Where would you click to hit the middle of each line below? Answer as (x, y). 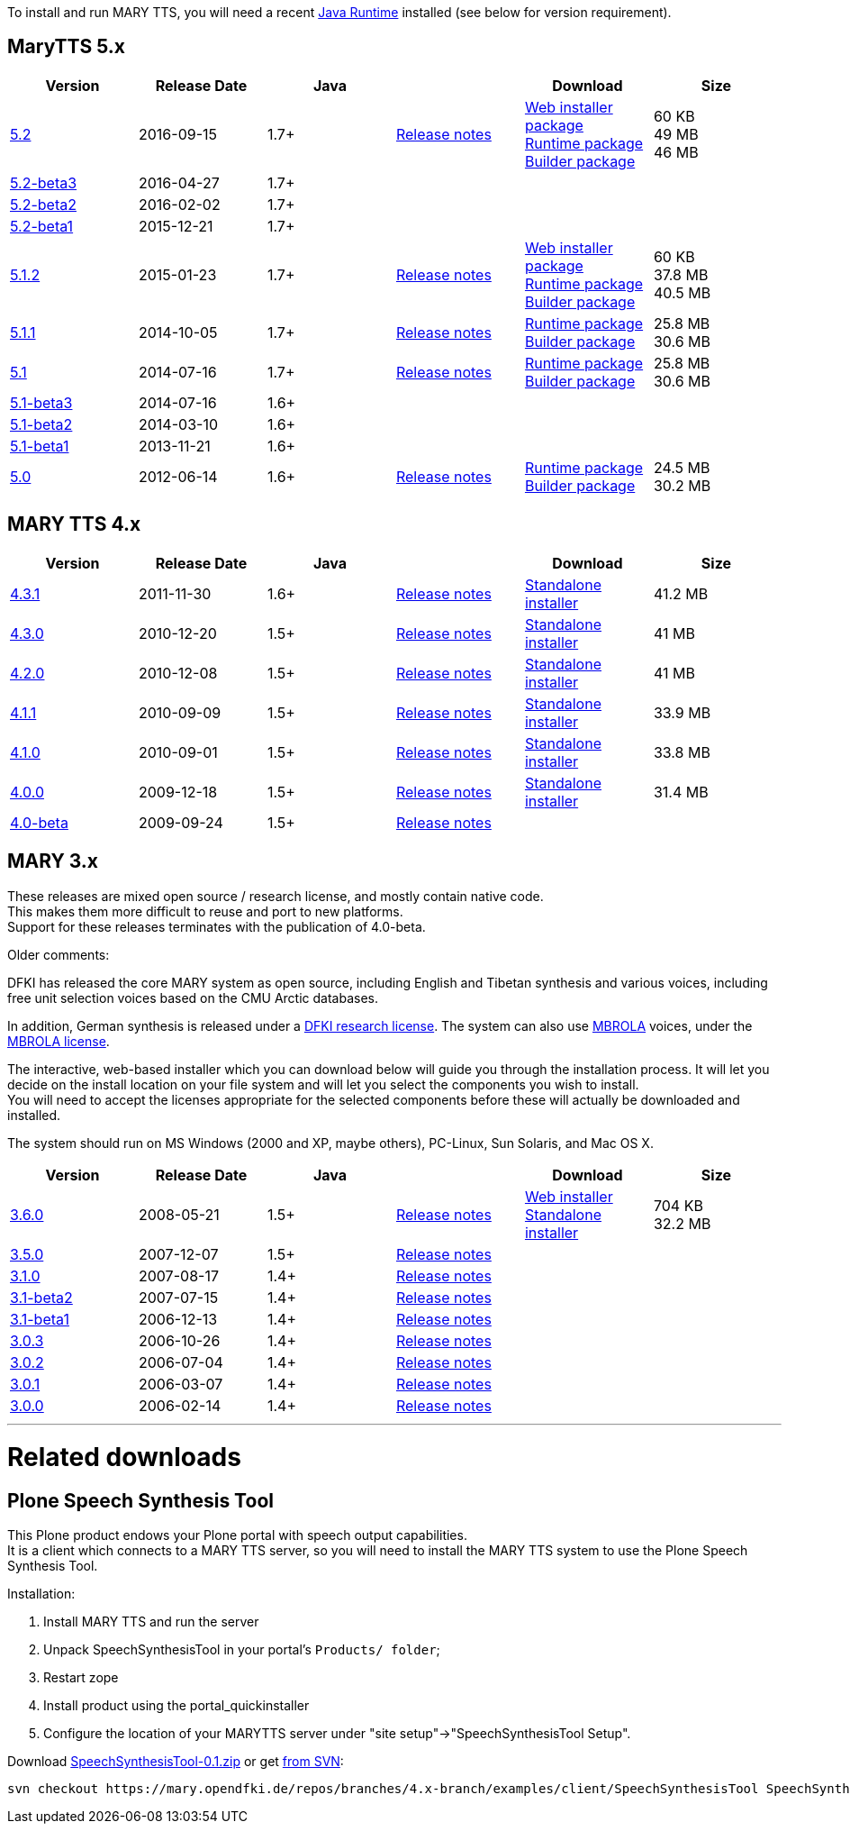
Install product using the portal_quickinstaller (176, 1706)
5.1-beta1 (40, 446)
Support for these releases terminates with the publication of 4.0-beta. (217, 926)
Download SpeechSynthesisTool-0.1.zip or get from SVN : (176, 1762)
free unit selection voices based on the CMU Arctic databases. (193, 997)
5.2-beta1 (42, 226)
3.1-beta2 (41, 1297)
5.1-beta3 (41, 402)
